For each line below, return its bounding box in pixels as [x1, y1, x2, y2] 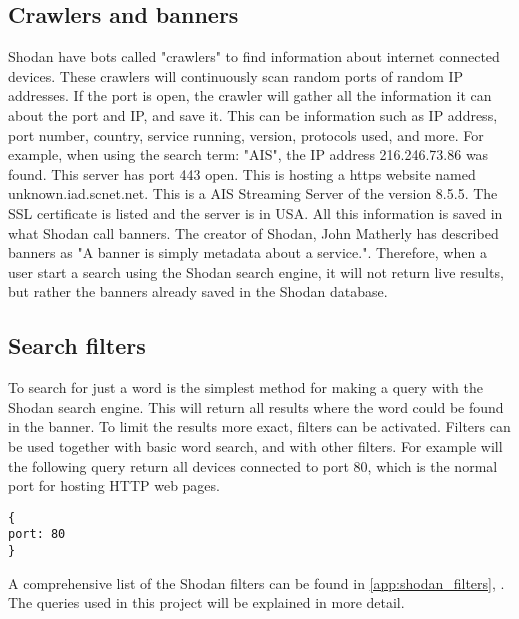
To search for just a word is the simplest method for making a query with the [8, 377, 484, 398]
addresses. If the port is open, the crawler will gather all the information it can [8, 85, 492, 106]
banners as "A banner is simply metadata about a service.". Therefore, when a [8, 242, 487, 263]
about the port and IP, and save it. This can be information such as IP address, [8, 104, 498, 125]
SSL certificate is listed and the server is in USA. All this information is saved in [8, 202, 503, 223]
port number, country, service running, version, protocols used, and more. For [8, 124, 484, 145]
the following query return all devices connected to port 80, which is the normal [8, 455, 498, 476]
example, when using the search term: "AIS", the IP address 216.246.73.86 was [8, 144, 489, 165]
